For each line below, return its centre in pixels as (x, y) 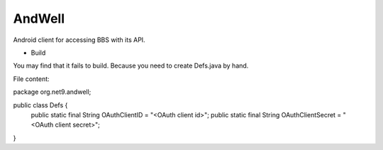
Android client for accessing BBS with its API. (79, 40)
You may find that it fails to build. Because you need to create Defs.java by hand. (131, 66)
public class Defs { (40, 105)
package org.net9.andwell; (52, 92)
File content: (31, 79)
